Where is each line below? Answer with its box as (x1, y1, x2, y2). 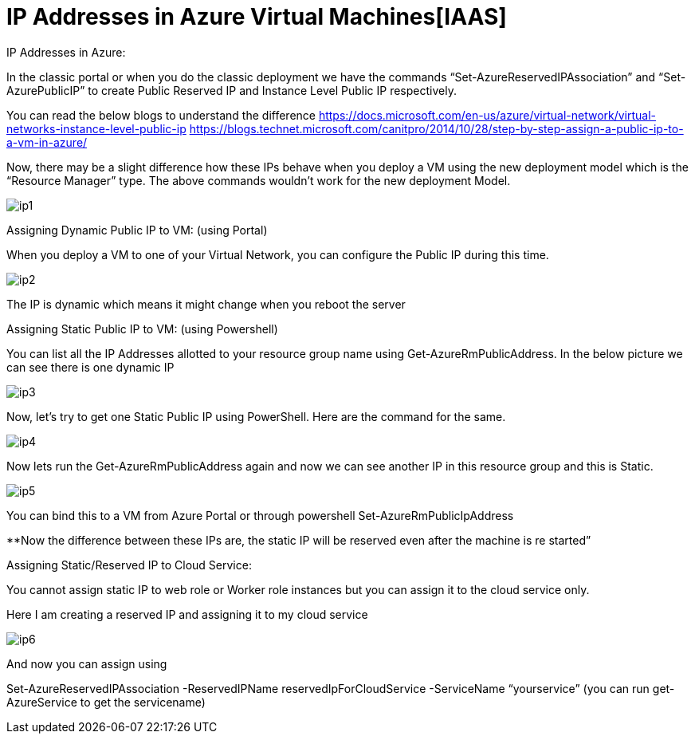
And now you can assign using (6, 656, 167, 671)
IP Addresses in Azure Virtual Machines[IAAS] (6, 3, 507, 30)
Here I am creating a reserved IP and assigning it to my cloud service (6, 607, 368, 621)
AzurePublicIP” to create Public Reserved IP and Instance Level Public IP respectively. (6, 83, 457, 97)
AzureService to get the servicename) (6, 695, 206, 709)
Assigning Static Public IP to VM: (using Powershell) (6, 321, 278, 336)
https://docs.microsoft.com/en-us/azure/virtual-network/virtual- (318, 108, 657, 122)
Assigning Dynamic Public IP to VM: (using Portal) (6, 222, 268, 237)
